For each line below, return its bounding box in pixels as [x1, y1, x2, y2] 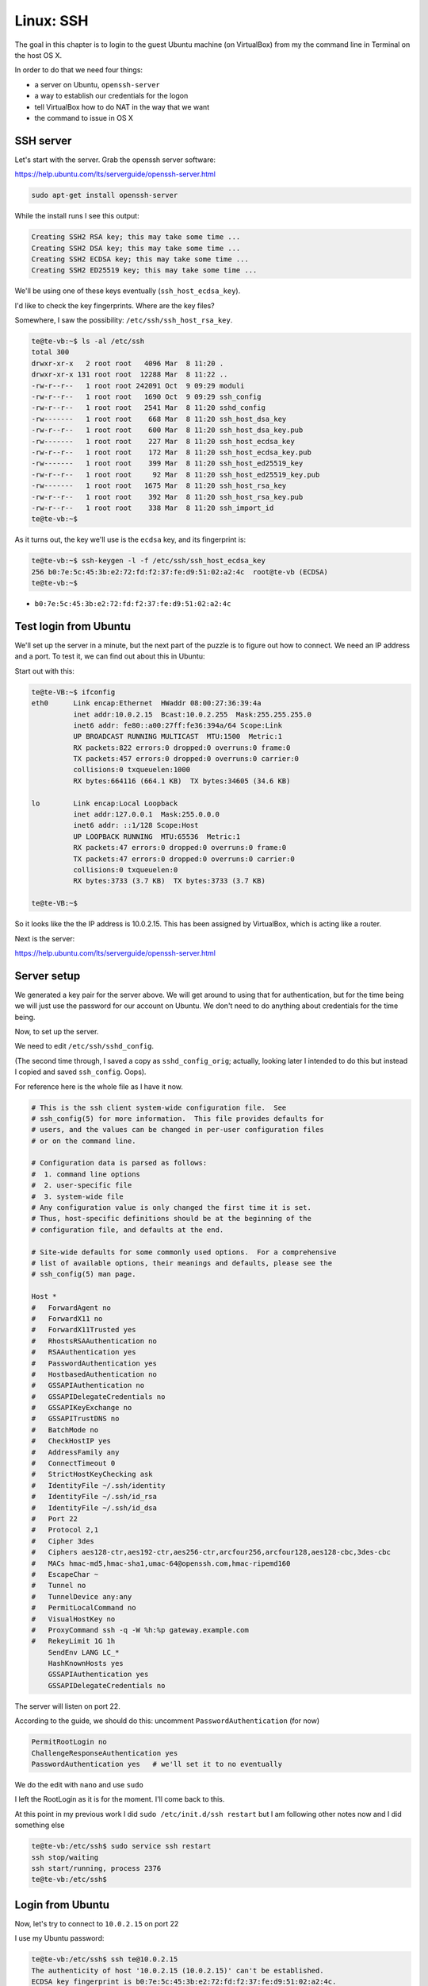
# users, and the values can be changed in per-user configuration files [31, 1125, 324, 1134]
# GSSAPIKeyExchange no [31, 1403, 132, 1412]
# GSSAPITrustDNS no [31, 1414, 120, 1424]
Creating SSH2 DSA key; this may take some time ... [31, 243, 241, 253]
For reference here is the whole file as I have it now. [14, 1081, 184, 1092]
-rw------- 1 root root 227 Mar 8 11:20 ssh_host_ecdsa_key [31, 437, 295, 446]
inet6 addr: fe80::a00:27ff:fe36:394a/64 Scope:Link [72, 721, 283, 730]
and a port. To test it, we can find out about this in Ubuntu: [14, 651, 205, 661]
